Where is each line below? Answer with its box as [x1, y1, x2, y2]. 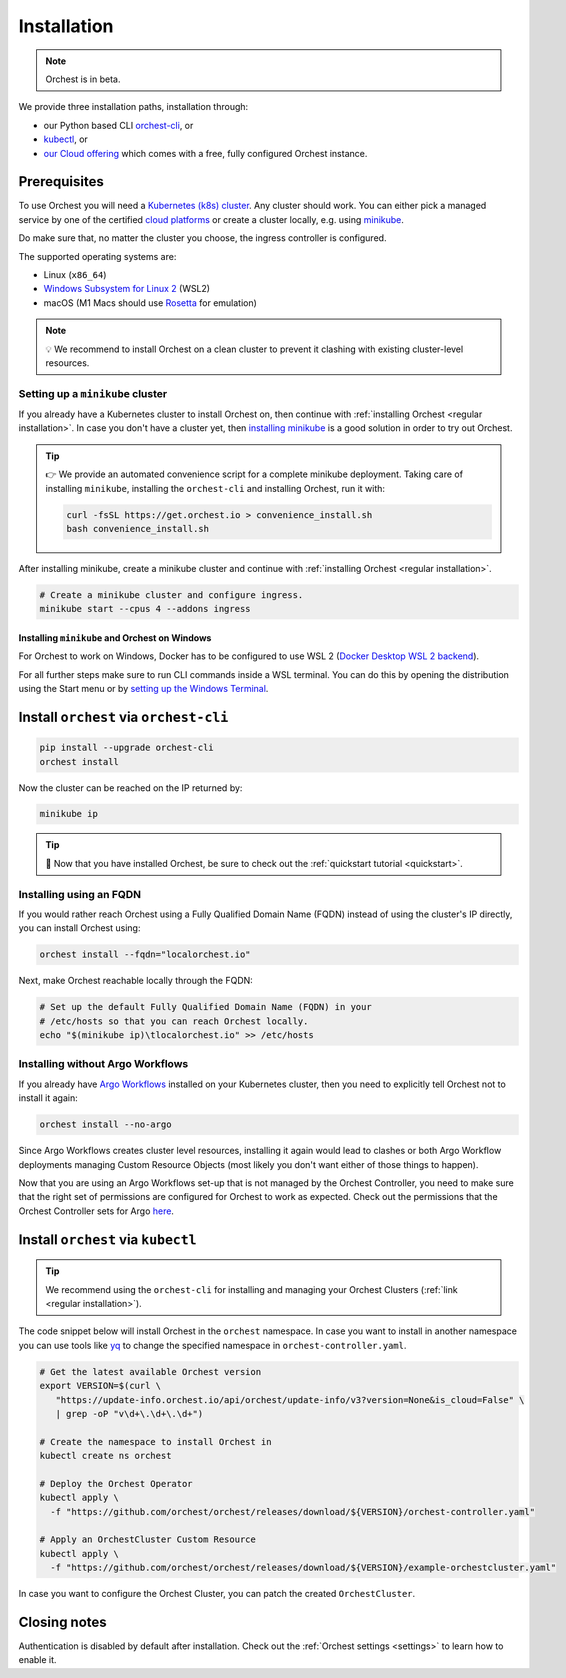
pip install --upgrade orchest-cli [39, 742, 214, 754]
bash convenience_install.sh [66, 523, 210, 534]
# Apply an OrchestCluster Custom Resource [39, 1534, 257, 1545]
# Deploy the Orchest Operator [39, 1478, 194, 1489]
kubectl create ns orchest [39, 1450, 172, 1462]
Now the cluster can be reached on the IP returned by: [18, 781, 243, 794]
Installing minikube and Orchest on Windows [18, 631, 212, 644]
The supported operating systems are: [18, 250, 177, 262]
